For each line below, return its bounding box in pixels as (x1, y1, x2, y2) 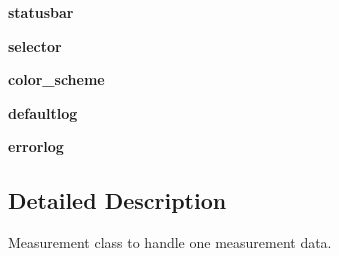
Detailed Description (8, 185, 227, 216)
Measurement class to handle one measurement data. (8, 232, 332, 253)
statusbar (8, 2, 74, 22)
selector (8, 35, 62, 56)
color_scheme (8, 69, 105, 90)
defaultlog (8, 102, 78, 123)
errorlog (8, 136, 64, 157)
